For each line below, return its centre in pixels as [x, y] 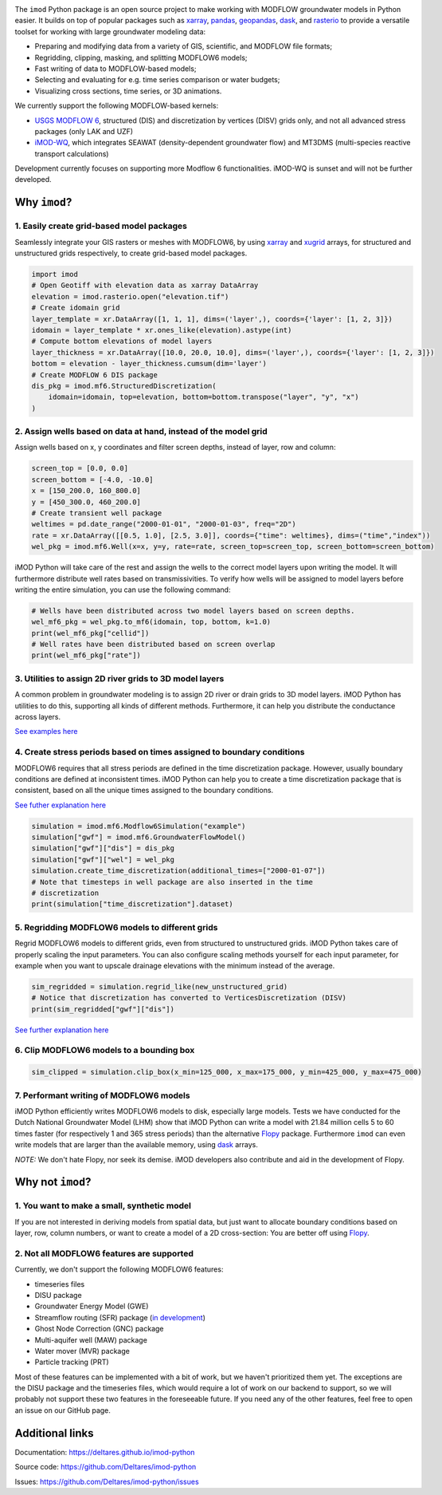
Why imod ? [43, 202]
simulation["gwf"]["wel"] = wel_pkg [103, 859]
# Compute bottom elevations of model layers [122, 341]
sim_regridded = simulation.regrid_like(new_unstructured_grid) [160, 986]
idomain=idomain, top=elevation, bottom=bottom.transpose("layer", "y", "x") [204, 397]
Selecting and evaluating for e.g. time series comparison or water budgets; [157, 80]
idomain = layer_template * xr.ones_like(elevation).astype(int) [162, 330]
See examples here [46, 732]
